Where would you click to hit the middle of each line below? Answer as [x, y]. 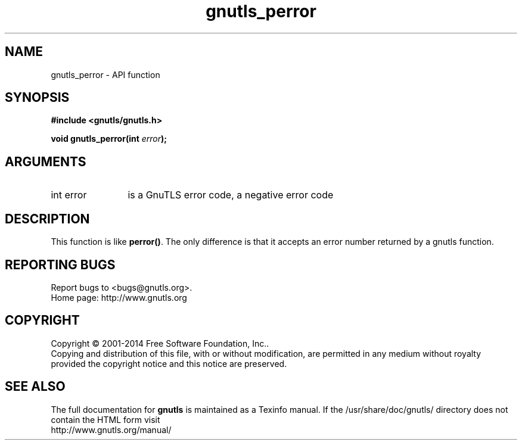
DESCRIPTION [47, 219]
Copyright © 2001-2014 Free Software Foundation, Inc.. [160, 343]
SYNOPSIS [37, 98]
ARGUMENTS [46, 161]
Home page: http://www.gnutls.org [119, 297]
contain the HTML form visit [105, 419]
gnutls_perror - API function [105, 74]
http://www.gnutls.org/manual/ [111, 430]
